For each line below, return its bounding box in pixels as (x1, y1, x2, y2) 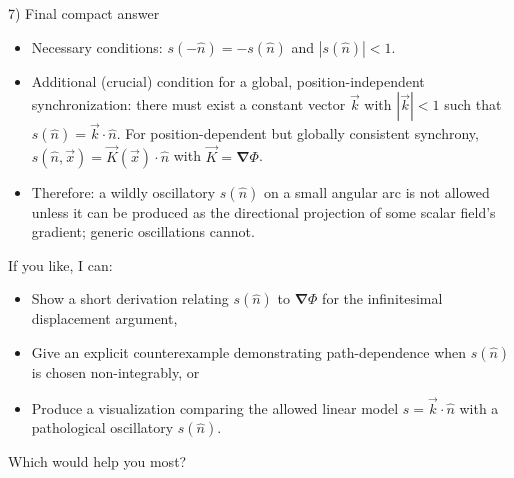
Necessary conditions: (31, 36, 163, 57)
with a (459, 397, 499, 418)
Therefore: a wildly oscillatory (31, 181, 216, 202)
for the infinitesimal (322, 288, 443, 309)
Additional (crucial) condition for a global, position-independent (31, 70, 425, 91)
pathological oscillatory (31, 417, 174, 438)
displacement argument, (31, 308, 178, 329)
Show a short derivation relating (31, 288, 229, 309)
